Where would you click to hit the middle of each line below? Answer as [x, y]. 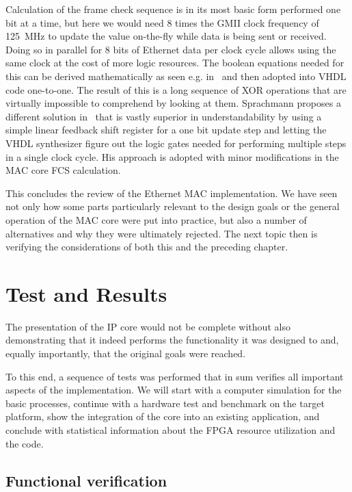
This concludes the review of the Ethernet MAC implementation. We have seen [172, 193]
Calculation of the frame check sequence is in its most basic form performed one [173, 9]
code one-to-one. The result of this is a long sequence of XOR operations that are [176, 89]
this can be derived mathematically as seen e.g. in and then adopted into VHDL [176, 76]
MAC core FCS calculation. [63, 170]
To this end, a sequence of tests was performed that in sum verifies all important [175, 376]
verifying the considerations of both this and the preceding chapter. [147, 247]
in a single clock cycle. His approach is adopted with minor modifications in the [172, 156]
